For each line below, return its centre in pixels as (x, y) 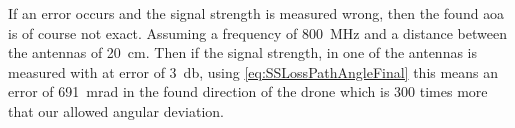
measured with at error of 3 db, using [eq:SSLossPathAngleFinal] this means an (253, 71)
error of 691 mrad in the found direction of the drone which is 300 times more (248, 91)
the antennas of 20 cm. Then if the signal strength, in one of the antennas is (243, 52)
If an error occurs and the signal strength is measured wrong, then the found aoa (256, 13)
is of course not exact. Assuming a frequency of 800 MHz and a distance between (257, 32)
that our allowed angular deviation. (116, 110)
